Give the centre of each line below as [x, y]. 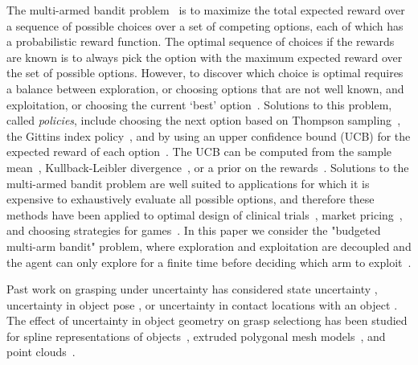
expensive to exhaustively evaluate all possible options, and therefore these [191, 199]
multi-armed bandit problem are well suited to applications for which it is [188, 183]
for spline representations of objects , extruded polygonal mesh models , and [196, 336]
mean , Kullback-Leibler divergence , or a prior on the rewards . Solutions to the [208, 167]
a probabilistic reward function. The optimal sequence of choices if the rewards [201, 41]
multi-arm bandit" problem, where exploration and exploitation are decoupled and [209, 246]
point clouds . [41, 352]
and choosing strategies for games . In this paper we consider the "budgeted [194, 230]
